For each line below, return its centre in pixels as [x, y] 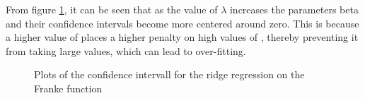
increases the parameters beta [294, 9]
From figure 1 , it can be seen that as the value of [112, 9]
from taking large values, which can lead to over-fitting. [126, 50]
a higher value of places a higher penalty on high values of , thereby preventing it [182, 37]
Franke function [68, 88]
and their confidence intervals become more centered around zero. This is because [182, 23]
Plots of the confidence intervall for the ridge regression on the [169, 74]
